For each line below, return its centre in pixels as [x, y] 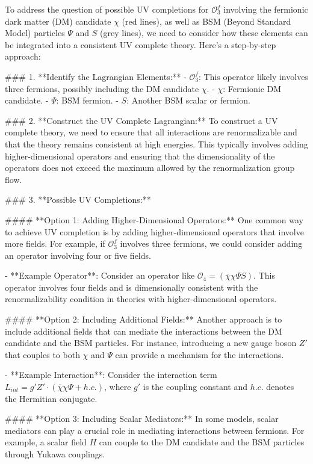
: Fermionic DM [252, 88]
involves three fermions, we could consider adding [211, 243]
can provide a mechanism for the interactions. [200, 354]
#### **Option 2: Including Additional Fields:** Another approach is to [144, 319]
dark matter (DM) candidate [58, 21]
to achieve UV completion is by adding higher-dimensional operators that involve [154, 231]
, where [118, 387]
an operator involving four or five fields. [78, 255]
